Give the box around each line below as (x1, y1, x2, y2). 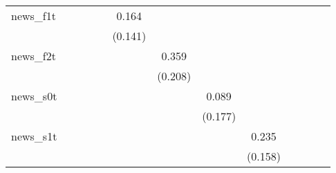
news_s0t (11, 88, 57, 104)
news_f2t (11, 48, 56, 64)
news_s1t (11, 128, 57, 144)
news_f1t (11, 8, 56, 24)
